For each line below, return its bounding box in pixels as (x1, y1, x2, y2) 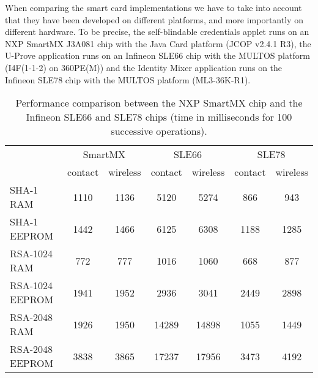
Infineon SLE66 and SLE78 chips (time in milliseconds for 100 (26, 110, 292, 124)
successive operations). (111, 124, 207, 138)
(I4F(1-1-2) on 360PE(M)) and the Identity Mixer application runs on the (5, 61, 283, 74)
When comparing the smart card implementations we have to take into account (5, 1, 302, 13)
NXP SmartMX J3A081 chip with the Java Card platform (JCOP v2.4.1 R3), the (5, 37, 311, 50)
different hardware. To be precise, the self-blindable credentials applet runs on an (5, 25, 309, 38)
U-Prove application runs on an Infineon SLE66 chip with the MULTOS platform (5, 49, 310, 62)
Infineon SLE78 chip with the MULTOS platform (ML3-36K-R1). (5, 73, 251, 86)
